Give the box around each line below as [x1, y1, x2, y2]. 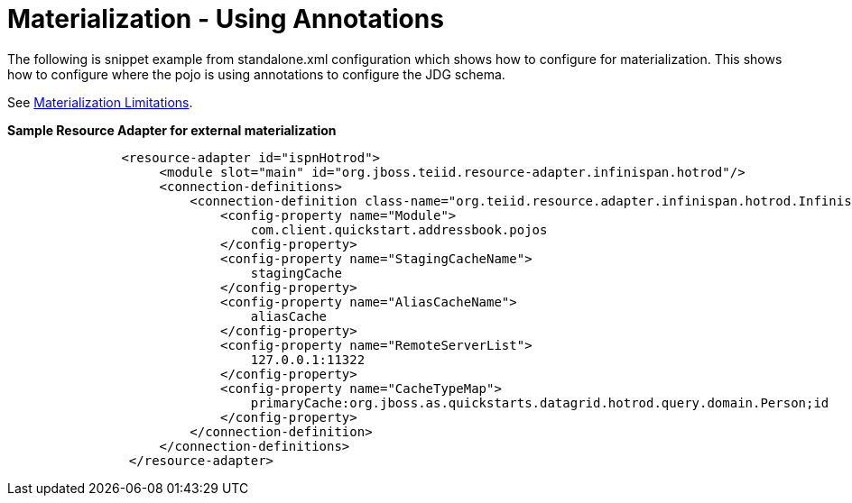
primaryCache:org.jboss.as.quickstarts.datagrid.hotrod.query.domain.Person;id [250, 395, 829, 410]
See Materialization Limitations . [7, 94, 193, 110]
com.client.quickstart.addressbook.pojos [250, 222, 548, 237]
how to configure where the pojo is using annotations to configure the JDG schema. [7, 66, 505, 82]
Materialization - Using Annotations [7, 4, 444, 34]
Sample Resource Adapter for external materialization [7, 122, 337, 138]
